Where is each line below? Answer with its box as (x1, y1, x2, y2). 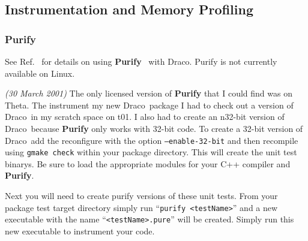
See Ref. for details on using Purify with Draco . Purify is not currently (5, 55, 277, 67)
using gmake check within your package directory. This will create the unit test (5, 146, 297, 158)
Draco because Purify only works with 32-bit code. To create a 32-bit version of (5, 122, 303, 134)
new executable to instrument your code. (5, 224, 155, 237)
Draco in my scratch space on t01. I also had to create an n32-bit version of (5, 110, 285, 123)
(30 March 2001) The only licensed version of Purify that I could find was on (5, 87, 292, 100)
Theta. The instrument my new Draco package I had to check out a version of (5, 98, 294, 111)
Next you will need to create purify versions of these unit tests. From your (5, 189, 278, 202)
